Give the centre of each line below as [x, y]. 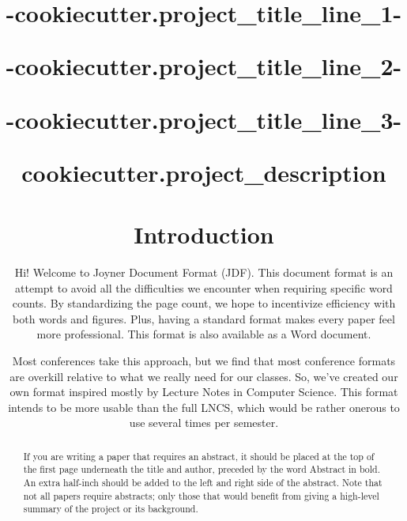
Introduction [204, 234]
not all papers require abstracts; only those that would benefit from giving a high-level [201, 495]
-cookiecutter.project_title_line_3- [204, 119]
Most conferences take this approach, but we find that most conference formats [204, 361]
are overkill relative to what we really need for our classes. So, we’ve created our [204, 376]
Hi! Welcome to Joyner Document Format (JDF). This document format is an [204, 272]
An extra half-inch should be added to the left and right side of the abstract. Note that [203, 483]
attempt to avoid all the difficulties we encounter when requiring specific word [204, 287]
